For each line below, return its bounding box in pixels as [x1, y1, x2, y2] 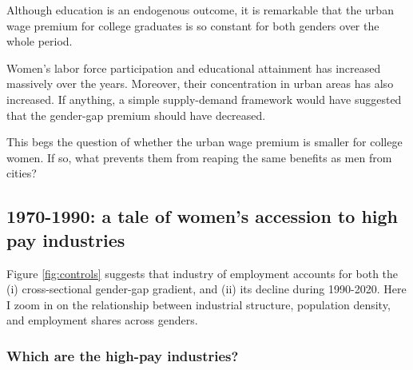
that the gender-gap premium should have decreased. [6, 106, 266, 123]
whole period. [6, 33, 73, 50]
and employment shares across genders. [6, 312, 198, 328]
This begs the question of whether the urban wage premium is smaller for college [6, 133, 403, 150]
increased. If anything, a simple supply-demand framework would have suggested [6, 90, 402, 107]
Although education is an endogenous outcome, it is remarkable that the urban [6, 2, 394, 18]
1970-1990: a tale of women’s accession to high [6, 204, 399, 229]
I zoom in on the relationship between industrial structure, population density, [6, 296, 391, 312]
